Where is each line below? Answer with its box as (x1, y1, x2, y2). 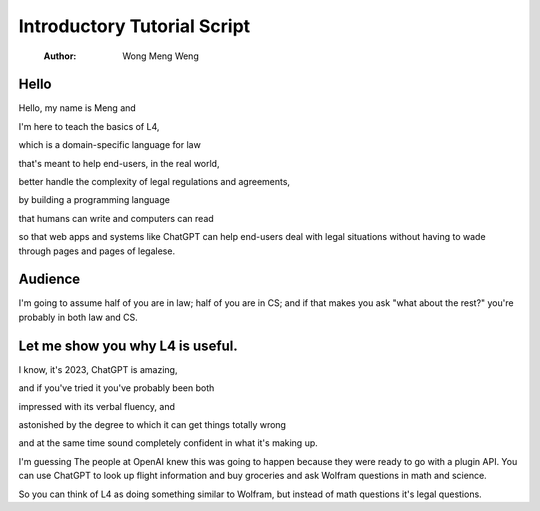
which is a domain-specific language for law (18, 139, 202, 151)
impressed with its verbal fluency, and (18, 400, 175, 412)
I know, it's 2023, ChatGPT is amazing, (18, 363, 178, 375)
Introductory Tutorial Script (18, 15, 251, 37)
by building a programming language (18, 194, 170, 206)
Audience (18, 271, 81, 288)
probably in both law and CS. (18, 311, 139, 323)
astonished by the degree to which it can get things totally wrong (18, 418, 287, 430)
